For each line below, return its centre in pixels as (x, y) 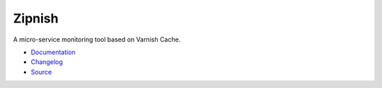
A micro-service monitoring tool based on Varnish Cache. (97, 39)
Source (41, 72)
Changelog (47, 62)
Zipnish (36, 18)
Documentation (53, 52)
